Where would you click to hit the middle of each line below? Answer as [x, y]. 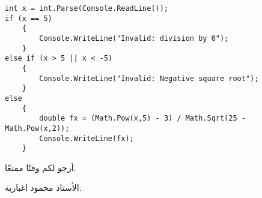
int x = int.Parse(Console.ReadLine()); [87, 8]
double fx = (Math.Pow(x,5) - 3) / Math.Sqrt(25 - [142, 118]
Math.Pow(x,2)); [37, 128]
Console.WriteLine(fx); [87, 138]
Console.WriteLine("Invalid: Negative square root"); [149, 78]
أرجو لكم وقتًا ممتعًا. [41, 167]
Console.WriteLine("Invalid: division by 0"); [134, 38]
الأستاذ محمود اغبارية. [43, 187]
